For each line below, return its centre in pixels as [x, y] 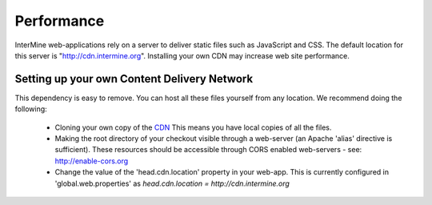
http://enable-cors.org [92, 161]
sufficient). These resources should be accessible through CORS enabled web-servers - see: [208, 150]
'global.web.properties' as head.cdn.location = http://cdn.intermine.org [172, 183]
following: [31, 109]
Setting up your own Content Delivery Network [134, 79]
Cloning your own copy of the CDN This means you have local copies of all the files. [193, 127]
